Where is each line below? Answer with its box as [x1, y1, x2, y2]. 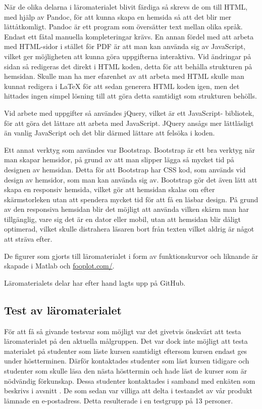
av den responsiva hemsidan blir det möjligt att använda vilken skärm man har [4, 204, 249, 214]
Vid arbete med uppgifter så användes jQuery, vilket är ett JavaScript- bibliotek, [4, 107, 254, 118]
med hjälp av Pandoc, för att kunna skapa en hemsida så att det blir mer [4, 11, 232, 22]
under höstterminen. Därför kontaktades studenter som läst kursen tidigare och [4, 355, 249, 366]
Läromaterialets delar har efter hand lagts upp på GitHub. [4, 277, 186, 288]
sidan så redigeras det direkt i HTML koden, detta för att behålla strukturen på [4, 61, 252, 71]
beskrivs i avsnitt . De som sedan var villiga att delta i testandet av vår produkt [4, 385, 252, 396]
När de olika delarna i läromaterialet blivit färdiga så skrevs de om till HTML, [4, 2, 248, 12]
